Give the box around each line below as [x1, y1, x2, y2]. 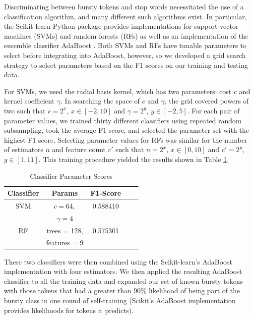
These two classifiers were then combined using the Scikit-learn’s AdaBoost [4, 256, 233, 266]
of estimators [4, 144, 44, 155]
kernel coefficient [4, 96, 55, 106]
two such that [4, 105, 46, 115]
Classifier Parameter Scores [30, 170, 113, 181]
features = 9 [46, 237, 84, 248]
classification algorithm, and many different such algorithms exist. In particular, [4, 11, 247, 21]
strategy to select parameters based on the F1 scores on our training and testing [4, 59, 248, 70]
